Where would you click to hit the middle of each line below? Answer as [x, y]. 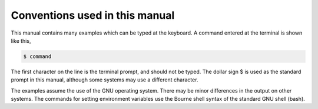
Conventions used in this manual [93, 15]
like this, [21, 40]
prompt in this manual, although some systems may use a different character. [105, 80]
